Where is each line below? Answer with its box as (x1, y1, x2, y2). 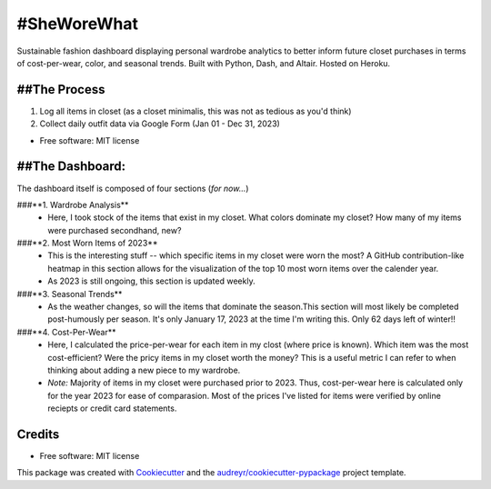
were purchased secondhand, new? (47, 225, 182, 235)
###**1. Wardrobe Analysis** (16, 199, 129, 210)
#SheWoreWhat (16, 14, 139, 34)
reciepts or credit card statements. (47, 403, 177, 414)
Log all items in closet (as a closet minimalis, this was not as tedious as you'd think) (39, 105, 352, 116)
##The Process (16, 82, 105, 97)
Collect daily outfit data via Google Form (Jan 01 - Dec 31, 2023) (39, 118, 281, 129)
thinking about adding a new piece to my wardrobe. (47, 364, 241, 375)
